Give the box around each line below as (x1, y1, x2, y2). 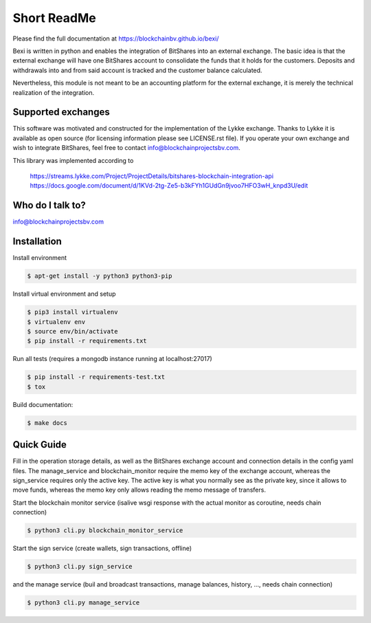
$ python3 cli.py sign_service (27, 562, 133, 571)
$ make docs (27, 419, 68, 426)
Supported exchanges (12, 107, 110, 118)
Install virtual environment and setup (12, 289, 116, 298)
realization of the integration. (12, 88, 95, 96)
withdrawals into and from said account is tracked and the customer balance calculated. (12, 66, 262, 74)
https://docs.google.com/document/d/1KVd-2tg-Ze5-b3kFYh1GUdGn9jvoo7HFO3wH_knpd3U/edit (30, 182, 308, 190)
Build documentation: (12, 400, 74, 408)
